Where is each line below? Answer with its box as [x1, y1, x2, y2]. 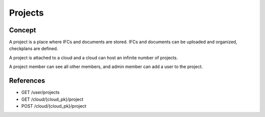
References [9, 76, 45, 85]
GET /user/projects [21, 90, 60, 95]
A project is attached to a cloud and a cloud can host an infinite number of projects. [9, 54, 178, 61]
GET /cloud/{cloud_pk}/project [21, 96, 83, 102]
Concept [9, 26, 36, 34]
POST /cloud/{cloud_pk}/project [21, 103, 86, 109]
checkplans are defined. [9, 46, 58, 51]
